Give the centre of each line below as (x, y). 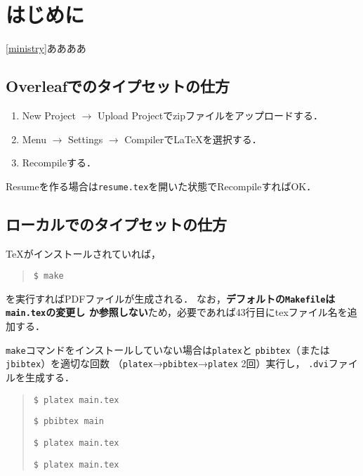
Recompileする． (59, 163)
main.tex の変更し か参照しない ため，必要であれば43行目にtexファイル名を (177, 312)
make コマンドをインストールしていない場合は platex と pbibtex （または (168, 349)
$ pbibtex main (69, 422)
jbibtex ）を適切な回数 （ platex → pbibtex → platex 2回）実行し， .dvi (167, 363)
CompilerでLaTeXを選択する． (193, 139)
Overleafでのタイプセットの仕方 (118, 86)
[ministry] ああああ (46, 48)
